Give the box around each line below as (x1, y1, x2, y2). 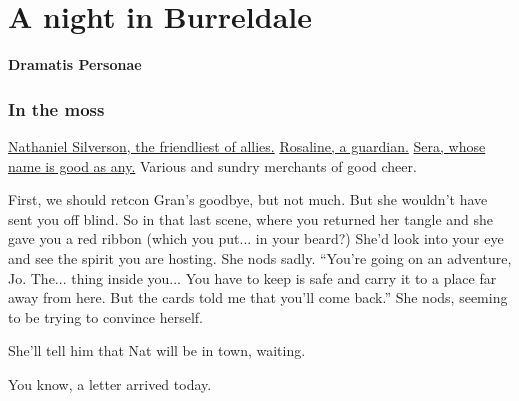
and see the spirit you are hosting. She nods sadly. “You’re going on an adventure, (8, 247, 512, 268)
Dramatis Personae (8, 54, 142, 75)
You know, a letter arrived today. (8, 373, 212, 394)
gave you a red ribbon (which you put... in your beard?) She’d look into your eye (8, 228, 504, 249)
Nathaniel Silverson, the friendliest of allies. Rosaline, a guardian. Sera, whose (8, 135, 486, 156)
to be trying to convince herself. (8, 306, 203, 327)
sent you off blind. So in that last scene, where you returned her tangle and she (8, 208, 494, 229)
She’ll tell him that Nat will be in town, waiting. (8, 340, 306, 361)
